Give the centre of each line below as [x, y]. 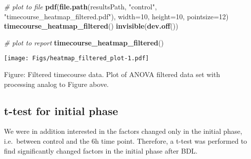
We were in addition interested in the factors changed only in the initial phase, [123, 131]
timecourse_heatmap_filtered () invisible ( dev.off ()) [91, 26]
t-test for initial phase [61, 110]
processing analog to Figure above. [56, 84]
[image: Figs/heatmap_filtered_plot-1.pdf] [77, 59]
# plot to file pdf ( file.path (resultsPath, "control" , [81, 6]
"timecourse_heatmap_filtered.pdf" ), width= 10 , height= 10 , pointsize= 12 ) [116, 16]
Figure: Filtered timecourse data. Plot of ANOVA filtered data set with [112, 74]
